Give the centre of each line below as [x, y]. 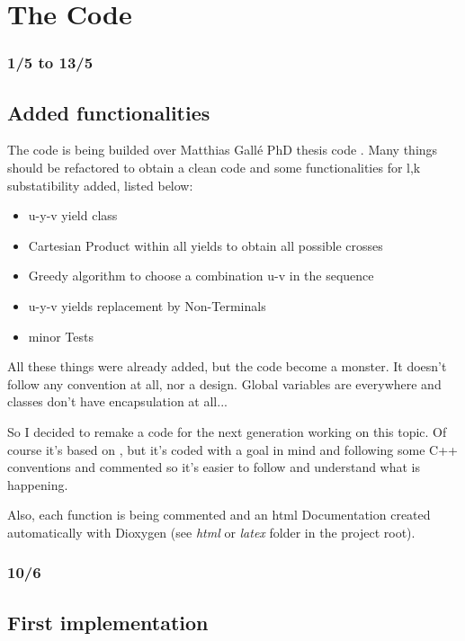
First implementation [108, 622]
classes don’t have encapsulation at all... [117, 401]
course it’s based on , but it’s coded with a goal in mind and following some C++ [232, 449]
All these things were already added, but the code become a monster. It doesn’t [227, 366]
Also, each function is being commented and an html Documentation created [219, 515]
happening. [38, 484]
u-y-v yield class [73, 215]
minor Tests [61, 336]
